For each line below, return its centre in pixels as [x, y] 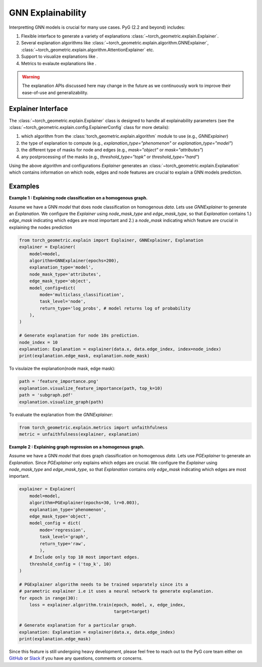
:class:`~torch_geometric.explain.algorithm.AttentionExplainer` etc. [88, 50]
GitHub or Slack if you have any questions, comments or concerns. [76, 658]
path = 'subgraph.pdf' [46, 395]
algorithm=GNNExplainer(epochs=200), [74, 261]
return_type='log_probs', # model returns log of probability [115, 308]
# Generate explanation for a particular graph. [78, 625]
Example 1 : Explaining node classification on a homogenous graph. [78, 198]
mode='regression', [63, 530]
